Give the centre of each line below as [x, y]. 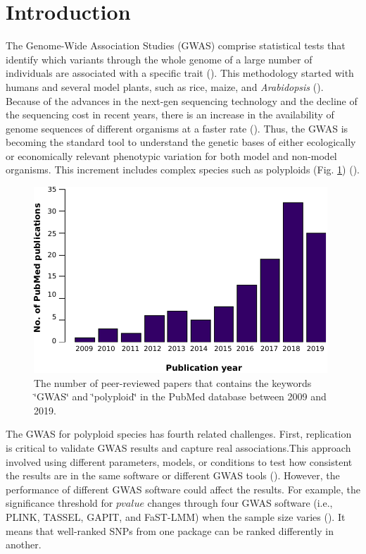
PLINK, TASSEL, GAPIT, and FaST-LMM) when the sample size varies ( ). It [176, 517]
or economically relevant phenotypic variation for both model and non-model [171, 155]
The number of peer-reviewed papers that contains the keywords [173, 382]
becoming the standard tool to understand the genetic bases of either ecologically [181, 142]
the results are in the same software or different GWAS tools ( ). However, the [173, 475]
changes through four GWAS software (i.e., [240, 503]
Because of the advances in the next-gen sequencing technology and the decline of [182, 100]
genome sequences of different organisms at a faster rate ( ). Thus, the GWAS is [177, 128]
